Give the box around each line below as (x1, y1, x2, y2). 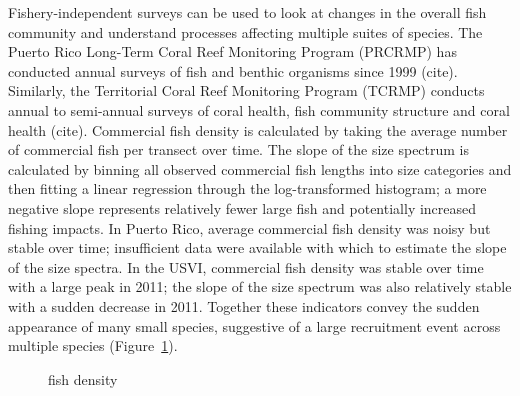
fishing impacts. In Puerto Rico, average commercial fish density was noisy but (8, 217, 491, 238)
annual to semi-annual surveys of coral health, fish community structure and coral (8, 99, 510, 120)
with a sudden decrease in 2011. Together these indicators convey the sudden (8, 295, 480, 316)
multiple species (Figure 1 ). (8, 335, 178, 356)
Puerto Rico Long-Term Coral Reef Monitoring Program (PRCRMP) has (8, 41, 457, 62)
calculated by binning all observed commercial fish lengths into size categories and (8, 158, 512, 179)
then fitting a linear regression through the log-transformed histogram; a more (8, 178, 487, 199)
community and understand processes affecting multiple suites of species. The (8, 21, 483, 42)
